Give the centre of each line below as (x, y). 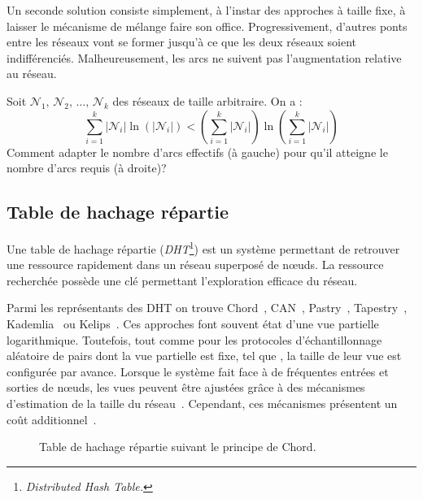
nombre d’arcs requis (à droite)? (87, 168)
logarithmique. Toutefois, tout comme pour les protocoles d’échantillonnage (194, 339)
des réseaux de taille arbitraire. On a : (207, 100)
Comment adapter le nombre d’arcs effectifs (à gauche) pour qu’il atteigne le (197, 152)
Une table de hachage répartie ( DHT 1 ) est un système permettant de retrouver (203, 247)
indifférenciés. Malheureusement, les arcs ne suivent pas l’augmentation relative (204, 57)
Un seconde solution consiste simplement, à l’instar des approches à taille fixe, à (206, 10)
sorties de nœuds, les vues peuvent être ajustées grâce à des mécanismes (186, 387)
